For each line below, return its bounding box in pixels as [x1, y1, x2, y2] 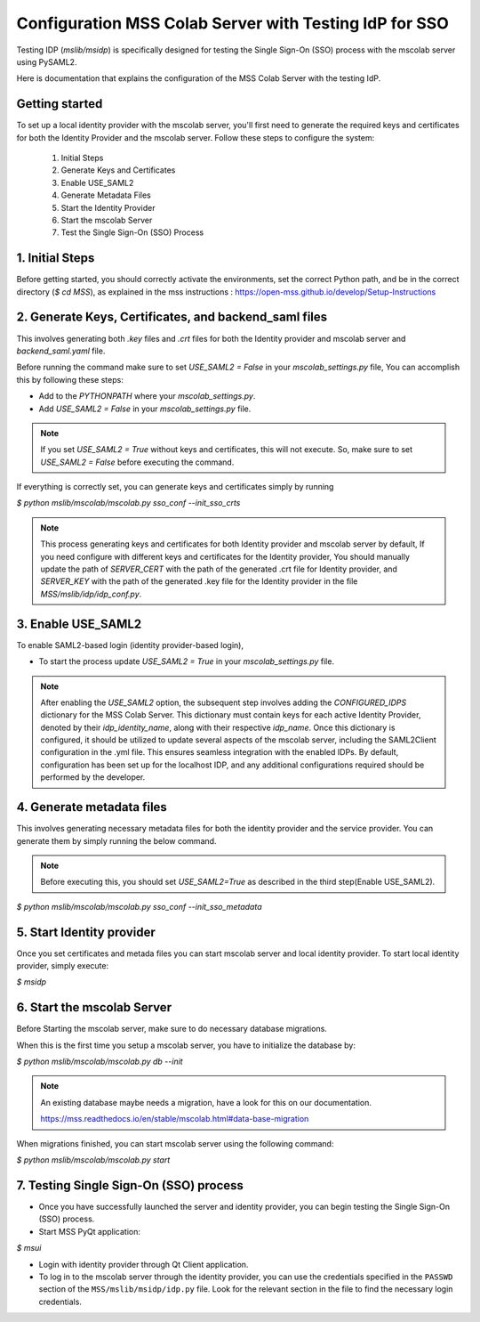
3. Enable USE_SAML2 [16, 616, 142, 631]
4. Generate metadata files [16, 799, 168, 815]
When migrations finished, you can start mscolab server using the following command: [16, 1138, 334, 1148]
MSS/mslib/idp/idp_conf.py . [40, 588, 142, 599]
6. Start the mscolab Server [16, 1000, 172, 1015]
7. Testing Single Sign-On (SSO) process [16, 1178, 244, 1193]
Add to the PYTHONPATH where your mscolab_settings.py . [38, 391, 256, 401]
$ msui [16, 1243, 42, 1253]
